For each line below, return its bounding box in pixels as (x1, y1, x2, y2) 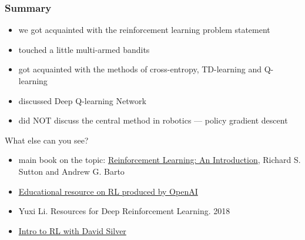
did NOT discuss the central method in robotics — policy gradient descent (18, 114, 288, 126)
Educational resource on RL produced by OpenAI (18, 185, 198, 197)
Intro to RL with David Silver (18, 224, 126, 236)
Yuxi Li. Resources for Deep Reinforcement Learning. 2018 (18, 205, 230, 217)
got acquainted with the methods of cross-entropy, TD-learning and (18, 63, 262, 75)
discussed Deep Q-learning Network (18, 94, 146, 106)
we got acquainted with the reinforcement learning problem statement (18, 24, 270, 36)
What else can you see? (5, 134, 89, 146)
